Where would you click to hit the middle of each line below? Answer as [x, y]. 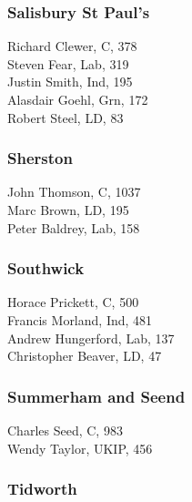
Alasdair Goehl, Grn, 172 [78, 99]
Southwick [46, 268]
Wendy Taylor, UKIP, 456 [80, 448]
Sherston [40, 158]
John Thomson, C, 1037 [74, 192]
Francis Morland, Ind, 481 [80, 320]
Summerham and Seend [96, 396]
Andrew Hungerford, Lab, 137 [91, 338]
